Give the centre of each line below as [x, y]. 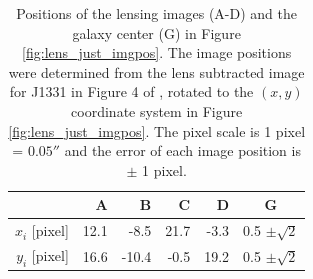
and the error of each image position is [182, 150]
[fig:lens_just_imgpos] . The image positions [157, 52]
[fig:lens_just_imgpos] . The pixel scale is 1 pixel [157, 130]
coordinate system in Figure [157, 110]
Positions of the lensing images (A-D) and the [157, 13]
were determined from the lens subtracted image [156, 71]
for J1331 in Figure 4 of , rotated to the [131, 91]
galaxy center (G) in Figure [156, 32]
